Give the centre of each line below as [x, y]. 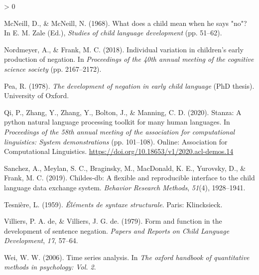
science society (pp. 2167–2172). [53, 69]
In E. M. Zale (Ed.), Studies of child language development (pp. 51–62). [113, 33]
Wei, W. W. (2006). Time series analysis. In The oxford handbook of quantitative [127, 257]
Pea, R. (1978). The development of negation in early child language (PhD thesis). [129, 85]
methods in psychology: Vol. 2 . [50, 267]
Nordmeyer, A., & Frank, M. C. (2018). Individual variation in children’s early [124, 49]
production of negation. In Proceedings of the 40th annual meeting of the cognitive [129, 59]
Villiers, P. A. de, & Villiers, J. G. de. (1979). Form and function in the [113, 221]
